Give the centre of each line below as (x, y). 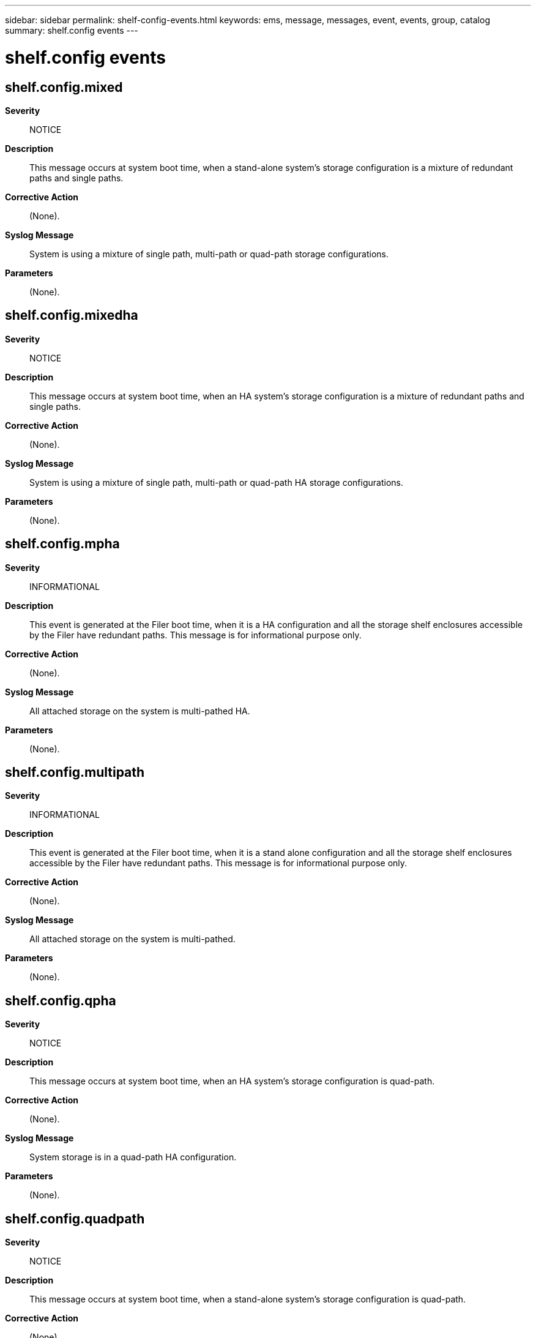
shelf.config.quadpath (75, 1219)
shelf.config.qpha (61, 1000)
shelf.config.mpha (62, 544)
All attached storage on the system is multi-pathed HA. (140, 711)
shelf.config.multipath (75, 773)
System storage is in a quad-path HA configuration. (133, 1157)
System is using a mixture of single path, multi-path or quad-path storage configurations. (209, 254)
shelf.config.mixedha (72, 316)
